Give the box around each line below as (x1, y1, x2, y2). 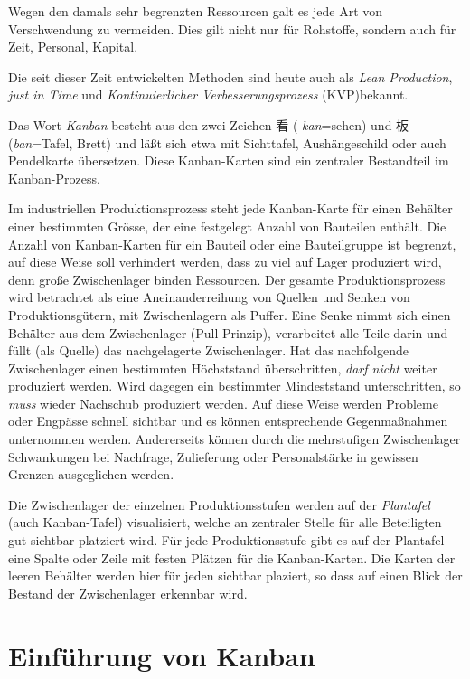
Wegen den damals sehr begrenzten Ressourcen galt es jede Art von (8, 2, 383, 20)
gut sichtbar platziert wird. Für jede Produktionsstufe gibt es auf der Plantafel (8, 531, 445, 550)
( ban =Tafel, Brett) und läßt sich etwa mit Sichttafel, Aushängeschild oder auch (8, 133, 446, 152)
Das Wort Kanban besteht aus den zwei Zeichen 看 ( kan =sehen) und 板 (8, 115, 409, 134)
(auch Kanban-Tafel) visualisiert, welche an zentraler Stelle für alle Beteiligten (8, 513, 442, 532)
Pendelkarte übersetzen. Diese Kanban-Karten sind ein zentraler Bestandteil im (8, 151, 449, 170)
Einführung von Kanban (8, 637, 315, 674)
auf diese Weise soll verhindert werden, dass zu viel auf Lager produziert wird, (8, 252, 442, 271)
